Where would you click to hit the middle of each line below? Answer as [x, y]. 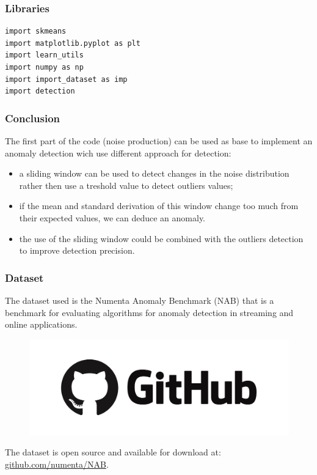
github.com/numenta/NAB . [57, 464]
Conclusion [32, 118]
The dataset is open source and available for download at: [113, 452]
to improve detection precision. [77, 250]
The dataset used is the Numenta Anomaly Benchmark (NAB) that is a [140, 300]
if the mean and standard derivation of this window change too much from [159, 206]
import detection [40, 91]
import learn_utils [44, 55]
